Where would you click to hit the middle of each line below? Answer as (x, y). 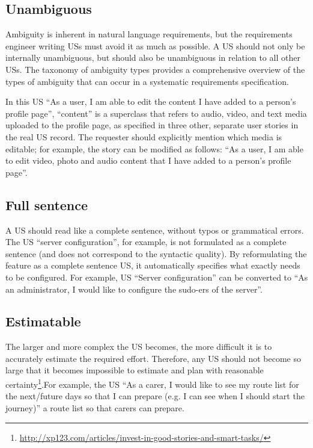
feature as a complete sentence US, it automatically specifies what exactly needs (153, 265)
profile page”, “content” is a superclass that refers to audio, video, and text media (156, 113)
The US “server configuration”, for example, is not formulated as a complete (146, 242)
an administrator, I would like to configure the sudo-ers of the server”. (134, 289)
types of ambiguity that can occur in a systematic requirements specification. (147, 81)
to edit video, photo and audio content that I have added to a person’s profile (148, 160)
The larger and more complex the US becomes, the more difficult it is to (139, 347)
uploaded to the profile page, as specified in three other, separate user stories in (152, 125)
